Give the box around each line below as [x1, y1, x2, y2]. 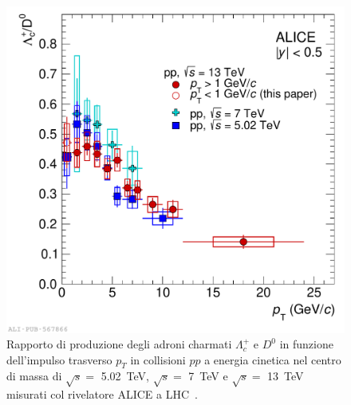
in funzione [279, 336, 333, 352]
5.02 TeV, [101, 368, 150, 384]
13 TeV [267, 368, 304, 384]
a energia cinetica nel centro [204, 351, 341, 368]
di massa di [6, 368, 62, 384]
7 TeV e [188, 368, 228, 384]
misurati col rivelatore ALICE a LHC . [6, 386, 198, 403]
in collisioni [130, 351, 186, 368]
